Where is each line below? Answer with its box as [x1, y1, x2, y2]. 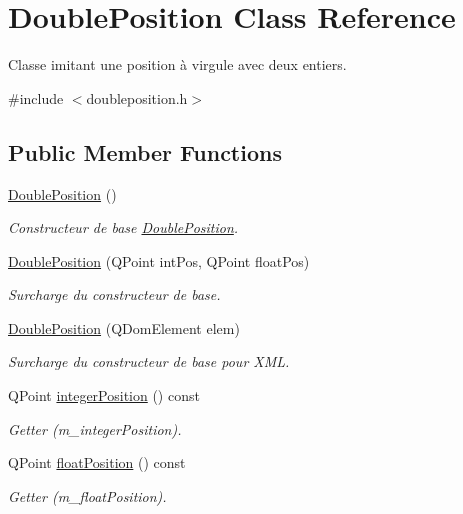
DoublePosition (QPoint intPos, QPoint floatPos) [8, 250, 310, 271]
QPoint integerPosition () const [8, 385, 200, 406]
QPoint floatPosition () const [8, 452, 186, 473]
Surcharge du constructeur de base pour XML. [8, 351, 290, 372]
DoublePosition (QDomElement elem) [8, 317, 240, 338]
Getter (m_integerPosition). [8, 418, 182, 439]
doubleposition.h [86, 87, 188, 108]
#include [8, 87, 64, 108]
